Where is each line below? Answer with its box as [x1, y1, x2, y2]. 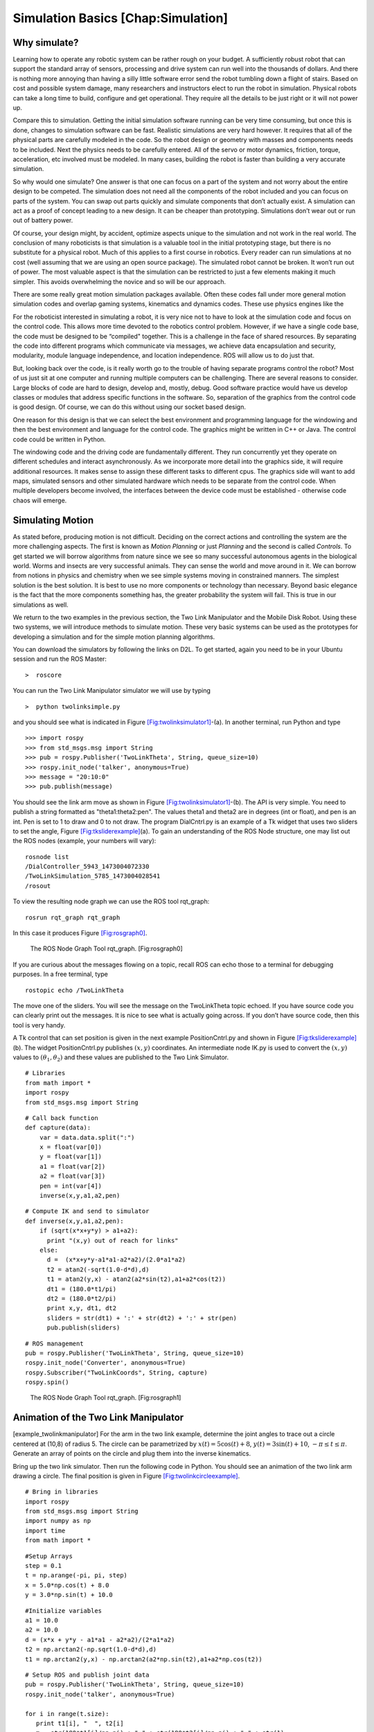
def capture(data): [25, 1124, 91, 1132]
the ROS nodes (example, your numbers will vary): [12, 837, 157, 845]
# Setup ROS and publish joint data [25, 1670, 150, 1679]
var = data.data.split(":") [39, 1133, 135, 1141]
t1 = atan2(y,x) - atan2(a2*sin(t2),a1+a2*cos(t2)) [46, 1275, 226, 1283]
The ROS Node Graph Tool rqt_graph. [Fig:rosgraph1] [30, 1393, 181, 1402]
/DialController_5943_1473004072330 [25, 863, 150, 871]
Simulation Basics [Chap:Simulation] [12, 10, 229, 26]
